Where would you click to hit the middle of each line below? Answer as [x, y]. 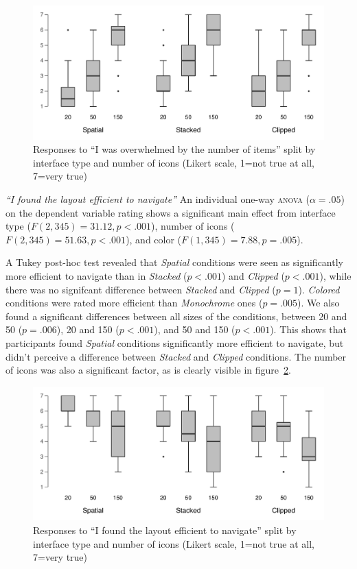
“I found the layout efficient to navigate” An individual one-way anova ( [158, 199]
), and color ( [154, 239]
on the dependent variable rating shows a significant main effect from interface [171, 212]
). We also [319, 303]
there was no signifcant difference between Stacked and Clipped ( [141, 289]
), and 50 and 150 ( [195, 329]
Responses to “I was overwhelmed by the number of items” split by [174, 149]
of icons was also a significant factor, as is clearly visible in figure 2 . [148, 370]
